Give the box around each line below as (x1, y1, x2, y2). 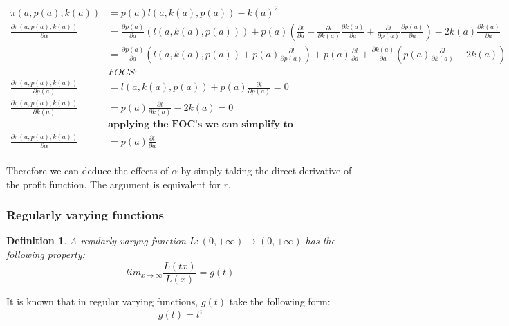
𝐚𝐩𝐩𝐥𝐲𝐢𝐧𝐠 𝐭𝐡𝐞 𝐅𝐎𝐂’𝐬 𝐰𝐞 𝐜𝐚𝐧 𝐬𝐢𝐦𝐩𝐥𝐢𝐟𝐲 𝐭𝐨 (108, 120, 293, 130)
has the (305, 233, 335, 248)
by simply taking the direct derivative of (181, 163, 352, 177)
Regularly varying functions (6, 206, 165, 224)
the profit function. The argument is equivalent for (6, 176, 221, 191)
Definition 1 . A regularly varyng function (6, 233, 186, 248)
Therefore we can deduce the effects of (6, 163, 169, 177)
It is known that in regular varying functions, (6, 293, 198, 308)
